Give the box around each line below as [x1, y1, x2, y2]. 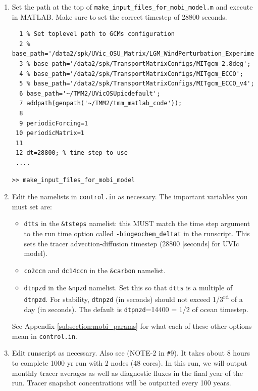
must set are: [12, 201, 52, 211]
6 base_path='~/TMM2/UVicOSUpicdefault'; [19, 90, 161, 97]
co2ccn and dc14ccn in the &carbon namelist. [24, 265, 166, 275]
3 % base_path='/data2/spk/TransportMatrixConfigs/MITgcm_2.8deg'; [19, 60, 251, 68]
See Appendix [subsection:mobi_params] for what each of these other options [12, 321, 252, 331]
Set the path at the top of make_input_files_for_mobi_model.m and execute [12, 2, 253, 12]
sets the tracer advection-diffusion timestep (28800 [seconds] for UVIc [24, 238, 239, 248]
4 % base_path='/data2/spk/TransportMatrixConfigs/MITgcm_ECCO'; [19, 70, 243, 77]
